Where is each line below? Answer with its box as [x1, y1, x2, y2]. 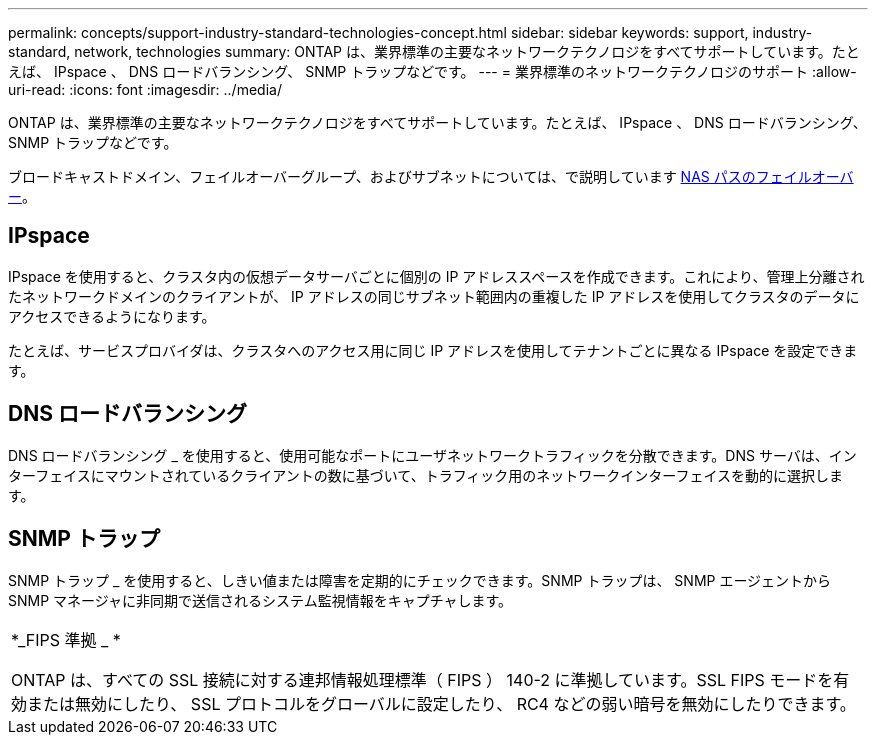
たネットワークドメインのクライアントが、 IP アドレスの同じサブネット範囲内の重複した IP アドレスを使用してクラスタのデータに [8, 287, 860, 305]
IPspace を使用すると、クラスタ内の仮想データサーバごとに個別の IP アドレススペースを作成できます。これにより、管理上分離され [8, 267, 865, 285]
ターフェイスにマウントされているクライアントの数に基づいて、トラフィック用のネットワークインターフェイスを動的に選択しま [8, 466, 844, 484]
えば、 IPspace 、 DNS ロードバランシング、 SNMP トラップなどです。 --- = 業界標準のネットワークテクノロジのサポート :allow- [8, 63, 857, 80]
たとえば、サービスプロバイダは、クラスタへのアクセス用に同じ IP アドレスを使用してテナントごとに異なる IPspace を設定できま [8, 341, 858, 359]
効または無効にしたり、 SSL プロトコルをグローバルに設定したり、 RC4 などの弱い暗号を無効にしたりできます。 [11, 693, 856, 714]
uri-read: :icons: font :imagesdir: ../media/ [8, 81, 282, 98]
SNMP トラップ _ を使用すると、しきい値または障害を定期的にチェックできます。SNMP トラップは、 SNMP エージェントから [8, 571, 832, 589]
